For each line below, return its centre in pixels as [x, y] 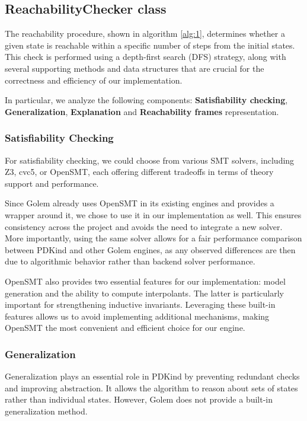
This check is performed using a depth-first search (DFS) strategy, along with [145, 57]
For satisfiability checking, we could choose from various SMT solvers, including [150, 160]
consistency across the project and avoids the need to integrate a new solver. [144, 226]
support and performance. [52, 183]
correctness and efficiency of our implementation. [94, 80]
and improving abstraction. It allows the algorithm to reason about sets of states [151, 387]
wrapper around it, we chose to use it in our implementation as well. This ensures [153, 214]
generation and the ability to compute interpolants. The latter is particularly [144, 293]
